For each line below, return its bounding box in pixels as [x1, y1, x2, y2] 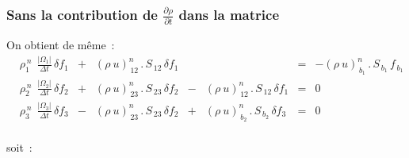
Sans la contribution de [6, 4, 158, 24]
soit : [6, 139, 32, 156]
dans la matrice [178, 4, 280, 24]
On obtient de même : [6, 37, 115, 53]
